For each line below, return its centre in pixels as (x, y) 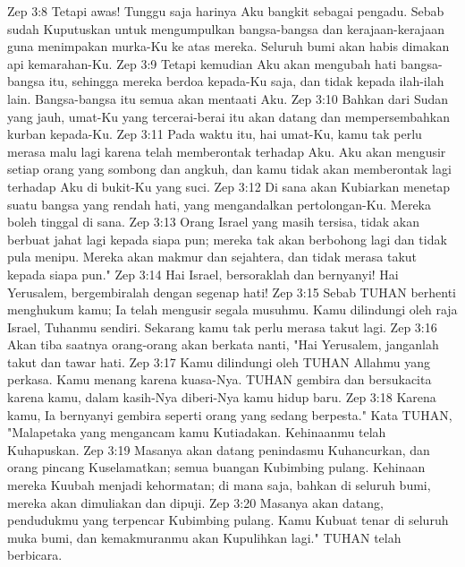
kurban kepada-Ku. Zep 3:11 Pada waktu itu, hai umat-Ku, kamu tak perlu (215, 134)
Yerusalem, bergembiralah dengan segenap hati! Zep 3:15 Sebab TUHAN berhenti (232, 292)
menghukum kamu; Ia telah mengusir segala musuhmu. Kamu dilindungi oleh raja (232, 309)
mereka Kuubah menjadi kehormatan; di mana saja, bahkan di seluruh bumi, (219, 485)
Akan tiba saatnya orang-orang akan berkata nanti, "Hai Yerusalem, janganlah (223, 344)
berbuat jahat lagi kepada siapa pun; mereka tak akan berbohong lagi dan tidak (227, 239)
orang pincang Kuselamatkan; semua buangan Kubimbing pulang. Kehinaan (216, 467)
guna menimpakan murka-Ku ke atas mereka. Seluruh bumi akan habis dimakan (228, 46)
